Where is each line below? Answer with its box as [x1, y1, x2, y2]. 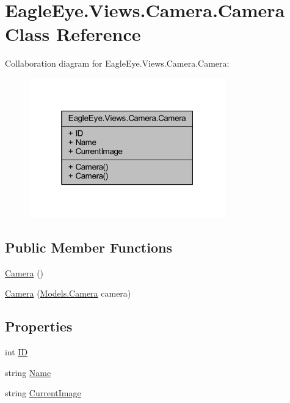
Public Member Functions [5, 237, 172, 256]
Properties [5, 317, 73, 336]
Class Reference [5, 21, 141, 46]
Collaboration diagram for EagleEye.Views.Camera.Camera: [5, 57, 230, 70]
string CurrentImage [5, 386, 81, 399]
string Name [5, 366, 51, 379]
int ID [5, 346, 28, 358]
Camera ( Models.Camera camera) [5, 287, 131, 300]
